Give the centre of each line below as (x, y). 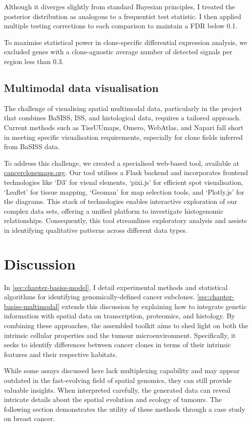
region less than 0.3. (34, 61)
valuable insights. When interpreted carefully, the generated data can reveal (117, 390)
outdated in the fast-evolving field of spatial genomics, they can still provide (118, 380)
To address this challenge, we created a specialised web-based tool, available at (122, 163)
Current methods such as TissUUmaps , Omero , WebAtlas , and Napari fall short (124, 127)
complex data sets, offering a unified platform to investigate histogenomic (114, 211)
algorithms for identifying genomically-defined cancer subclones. (99, 297)
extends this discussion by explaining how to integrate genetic (154, 306)
